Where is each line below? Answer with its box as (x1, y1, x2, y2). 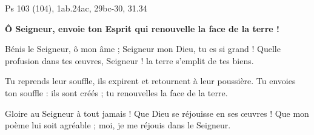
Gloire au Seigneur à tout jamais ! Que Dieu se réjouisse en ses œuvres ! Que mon (5, 107, 309, 119)
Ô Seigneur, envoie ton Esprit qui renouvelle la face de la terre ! (5, 22, 279, 35)
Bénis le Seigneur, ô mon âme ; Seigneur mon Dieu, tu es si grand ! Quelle (5, 42, 281, 55)
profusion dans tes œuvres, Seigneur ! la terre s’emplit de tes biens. (5, 54, 254, 67)
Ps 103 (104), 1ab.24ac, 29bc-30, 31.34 (5, 2, 147, 14)
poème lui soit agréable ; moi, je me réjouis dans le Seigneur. (5, 119, 231, 131)
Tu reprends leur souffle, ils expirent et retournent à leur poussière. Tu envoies (5, 74, 296, 87)
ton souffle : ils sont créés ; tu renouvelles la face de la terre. (5, 86, 228, 99)
